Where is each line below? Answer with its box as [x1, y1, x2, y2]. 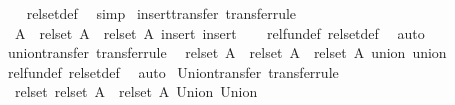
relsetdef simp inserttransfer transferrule [26, 3, 297, 23]
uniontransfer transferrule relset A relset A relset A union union [7, 42, 447, 63]
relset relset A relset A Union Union [14, 81, 258, 102]
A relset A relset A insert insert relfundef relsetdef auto [14, 22, 425, 43]
